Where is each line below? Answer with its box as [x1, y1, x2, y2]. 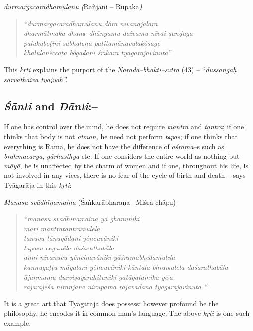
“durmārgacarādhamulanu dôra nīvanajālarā [23, 18, 158, 28]
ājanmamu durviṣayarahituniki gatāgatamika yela [23, 271, 173, 282]
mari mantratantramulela [23, 223, 100, 233]
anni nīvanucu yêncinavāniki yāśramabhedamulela [23, 252, 175, 262]
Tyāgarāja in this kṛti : [4, 179, 72, 190]
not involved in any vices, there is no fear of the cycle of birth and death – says [4, 170, 246, 180]
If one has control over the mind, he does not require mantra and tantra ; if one [4, 121, 244, 132]
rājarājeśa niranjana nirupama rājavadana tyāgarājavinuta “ [23, 281, 207, 292]
